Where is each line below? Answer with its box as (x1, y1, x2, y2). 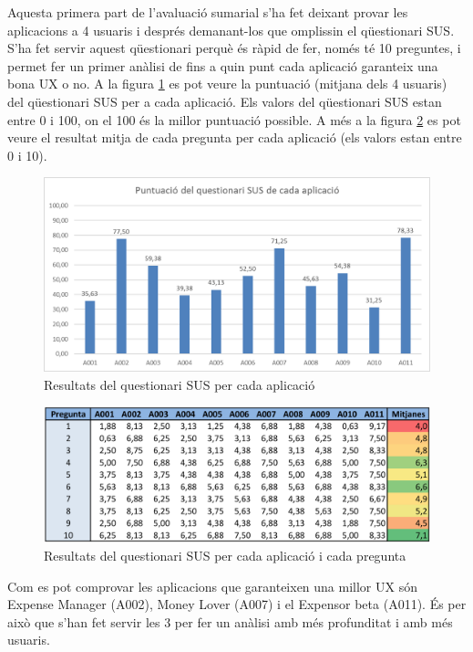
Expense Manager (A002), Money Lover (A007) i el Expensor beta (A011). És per (7, 594, 467, 614)
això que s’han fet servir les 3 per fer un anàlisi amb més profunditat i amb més (7, 612, 453, 631)
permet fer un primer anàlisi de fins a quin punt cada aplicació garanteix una (7, 56, 438, 75)
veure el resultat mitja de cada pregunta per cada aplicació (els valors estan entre (7, 128, 462, 147)
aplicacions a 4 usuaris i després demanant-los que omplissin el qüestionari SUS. (7, 20, 455, 39)
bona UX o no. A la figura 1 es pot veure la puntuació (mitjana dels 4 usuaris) (7, 74, 447, 93)
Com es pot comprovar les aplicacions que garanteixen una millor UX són (7, 576, 417, 595)
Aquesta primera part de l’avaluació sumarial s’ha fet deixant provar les (7, 3, 408, 21)
